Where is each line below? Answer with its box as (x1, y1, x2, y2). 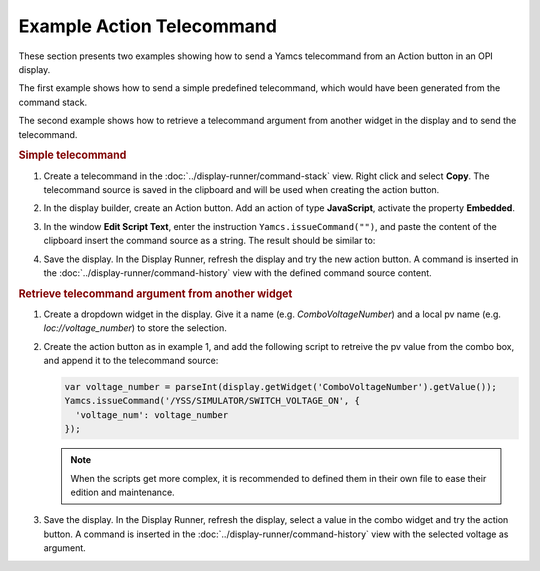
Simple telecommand (18, 148, 127, 162)
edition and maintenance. (70, 486, 175, 499)
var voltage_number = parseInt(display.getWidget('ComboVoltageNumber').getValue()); (64, 381, 497, 393)
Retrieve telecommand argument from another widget (18, 286, 293, 300)
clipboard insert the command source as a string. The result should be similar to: (43, 235, 376, 247)
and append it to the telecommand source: (43, 355, 219, 367)
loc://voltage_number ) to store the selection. (43, 322, 227, 334)
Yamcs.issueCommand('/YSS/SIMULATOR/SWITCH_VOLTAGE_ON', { (64, 395, 360, 407)
